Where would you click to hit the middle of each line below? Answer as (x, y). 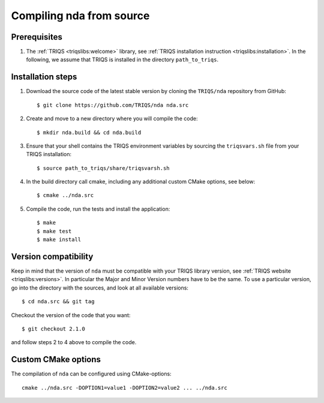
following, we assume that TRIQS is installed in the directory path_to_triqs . (122, 59)
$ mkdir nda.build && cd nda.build (89, 132)
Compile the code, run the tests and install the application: (98, 209)
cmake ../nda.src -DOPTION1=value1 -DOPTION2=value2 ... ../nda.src (124, 388)
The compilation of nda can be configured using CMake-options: (91, 374)
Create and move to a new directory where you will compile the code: (112, 119)
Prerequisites (37, 37)
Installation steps (44, 77)
